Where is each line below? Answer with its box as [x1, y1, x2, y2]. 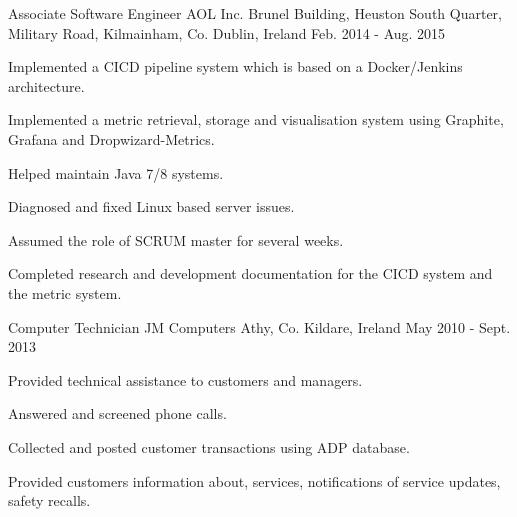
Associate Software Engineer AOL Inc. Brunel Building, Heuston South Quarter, [8, 3, 502, 23]
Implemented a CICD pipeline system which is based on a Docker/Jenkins [8, 56, 463, 77]
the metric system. [8, 282, 122, 303]
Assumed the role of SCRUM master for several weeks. [8, 229, 344, 250]
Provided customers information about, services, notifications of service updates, [8, 470, 501, 491]
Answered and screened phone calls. [8, 403, 227, 424]
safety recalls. [8, 490, 91, 511]
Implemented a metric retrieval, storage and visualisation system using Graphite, [8, 109, 504, 130]
